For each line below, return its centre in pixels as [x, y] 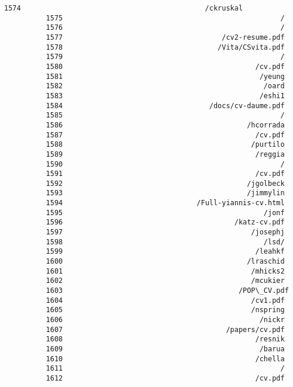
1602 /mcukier [165, 281]
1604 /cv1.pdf [165, 300]
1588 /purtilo [165, 145]
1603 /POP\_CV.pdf [167, 291]
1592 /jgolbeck [165, 183]
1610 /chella [165, 359]
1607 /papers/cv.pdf [165, 329]
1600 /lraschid [165, 262]
